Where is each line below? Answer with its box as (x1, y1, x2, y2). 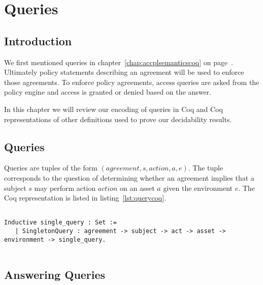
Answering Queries (4, 267, 106, 282)
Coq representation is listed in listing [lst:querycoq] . (4, 192, 167, 203)
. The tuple (188, 162, 223, 173)
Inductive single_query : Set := (4, 219, 117, 226)
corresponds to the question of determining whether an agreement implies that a (4, 172, 254, 183)
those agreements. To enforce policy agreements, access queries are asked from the (4, 76, 259, 87)
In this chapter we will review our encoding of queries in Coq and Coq (4, 103, 223, 114)
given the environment (163, 182, 233, 193)
